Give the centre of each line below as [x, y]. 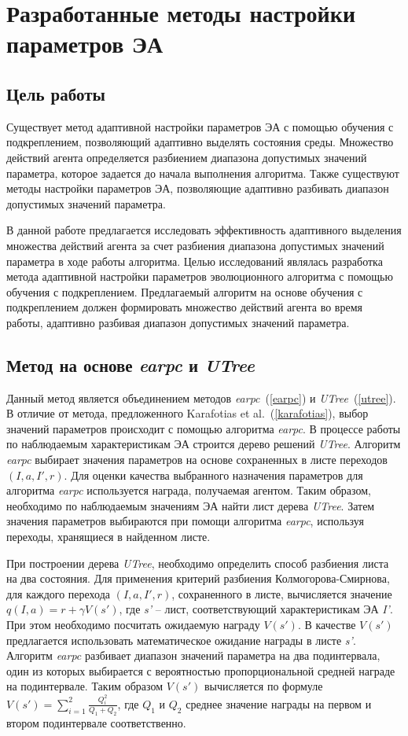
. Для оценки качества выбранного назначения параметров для [213, 475]
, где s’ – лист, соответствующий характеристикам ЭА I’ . [256, 609]
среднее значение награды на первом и [279, 703]
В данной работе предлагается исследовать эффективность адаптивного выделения [204, 230]
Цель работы [56, 93]
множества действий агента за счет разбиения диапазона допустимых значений [195, 245]
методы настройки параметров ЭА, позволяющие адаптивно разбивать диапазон [198, 188]
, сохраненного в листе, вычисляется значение [282, 593]
